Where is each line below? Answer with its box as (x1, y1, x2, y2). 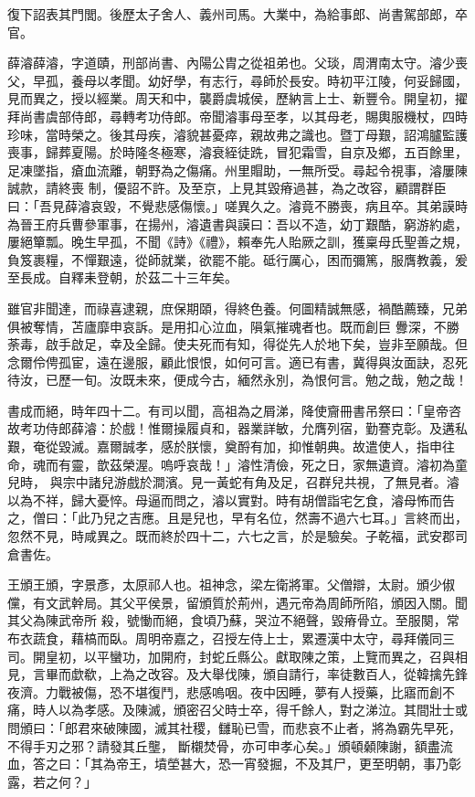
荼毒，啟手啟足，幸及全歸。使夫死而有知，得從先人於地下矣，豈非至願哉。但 (7, 335, 468, 354)
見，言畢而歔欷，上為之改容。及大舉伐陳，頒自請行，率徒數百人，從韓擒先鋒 (7, 664, 468, 684)
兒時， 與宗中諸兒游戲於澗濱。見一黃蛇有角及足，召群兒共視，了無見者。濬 (7, 473, 459, 492)
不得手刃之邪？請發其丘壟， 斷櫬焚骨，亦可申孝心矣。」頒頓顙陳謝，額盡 (7, 736, 440, 755)
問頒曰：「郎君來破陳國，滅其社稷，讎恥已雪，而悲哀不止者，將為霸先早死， (7, 717, 461, 737)
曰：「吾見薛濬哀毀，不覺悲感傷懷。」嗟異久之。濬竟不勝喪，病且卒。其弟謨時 (7, 196, 468, 215)
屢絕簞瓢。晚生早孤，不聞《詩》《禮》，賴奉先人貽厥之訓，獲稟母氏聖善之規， (7, 232, 468, 251)
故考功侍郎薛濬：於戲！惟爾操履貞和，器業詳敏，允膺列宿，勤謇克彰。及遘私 (7, 419, 468, 438)
